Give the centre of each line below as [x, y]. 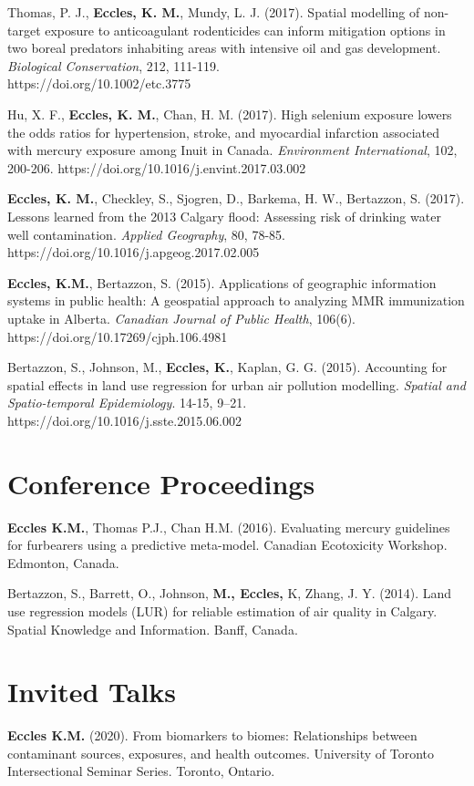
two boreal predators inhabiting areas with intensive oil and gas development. [224, 48]
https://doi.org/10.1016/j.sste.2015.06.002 [124, 420]
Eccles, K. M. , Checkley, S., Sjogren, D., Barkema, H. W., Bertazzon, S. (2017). [236, 198]
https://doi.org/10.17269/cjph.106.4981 [118, 336]
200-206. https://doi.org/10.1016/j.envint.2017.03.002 [157, 167]
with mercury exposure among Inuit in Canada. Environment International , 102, [232, 150]
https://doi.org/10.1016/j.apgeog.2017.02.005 [134, 252]
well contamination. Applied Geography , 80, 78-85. [146, 234]
